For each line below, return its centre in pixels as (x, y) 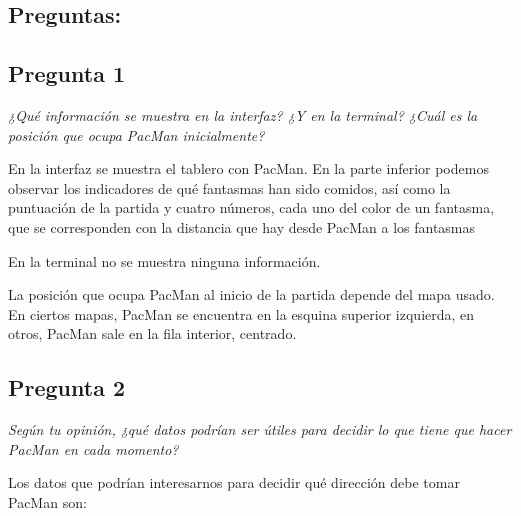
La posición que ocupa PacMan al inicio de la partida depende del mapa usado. (251, 294)
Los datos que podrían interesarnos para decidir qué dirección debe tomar (234, 482)
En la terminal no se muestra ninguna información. (164, 260)
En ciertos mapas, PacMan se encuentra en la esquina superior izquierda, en (241, 313)
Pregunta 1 (67, 73)
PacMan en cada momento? (93, 448)
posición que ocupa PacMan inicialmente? (136, 134)
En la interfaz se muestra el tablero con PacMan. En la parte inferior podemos (248, 168)
